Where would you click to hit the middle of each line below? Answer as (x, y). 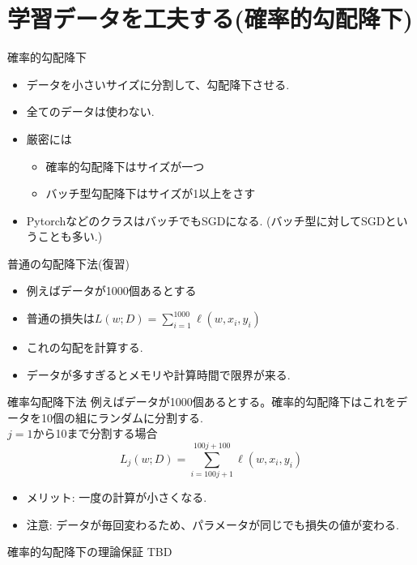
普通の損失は (60, 318)
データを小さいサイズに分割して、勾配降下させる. (158, 84)
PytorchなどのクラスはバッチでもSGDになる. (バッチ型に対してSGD (206, 220)
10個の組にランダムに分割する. (122, 417)
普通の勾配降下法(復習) (68, 263)
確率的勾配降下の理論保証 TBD (90, 552)
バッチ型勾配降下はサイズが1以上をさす (151, 193)
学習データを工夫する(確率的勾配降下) (211, 18)
